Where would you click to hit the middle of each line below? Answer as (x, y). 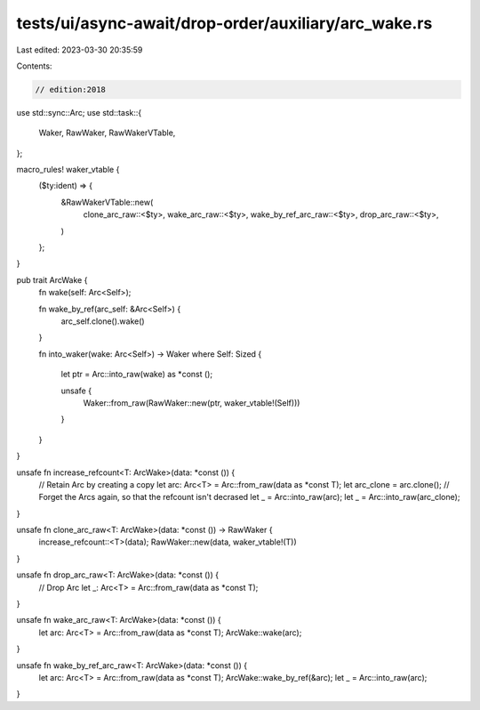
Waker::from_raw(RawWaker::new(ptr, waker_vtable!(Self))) (192, 403)
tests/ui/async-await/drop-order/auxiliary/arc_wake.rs (224, 23)
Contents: (34, 66)
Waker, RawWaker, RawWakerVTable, (107, 133)
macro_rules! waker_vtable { (68, 170)
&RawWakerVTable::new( (107, 202)
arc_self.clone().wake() (103, 321)
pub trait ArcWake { (52, 279)
